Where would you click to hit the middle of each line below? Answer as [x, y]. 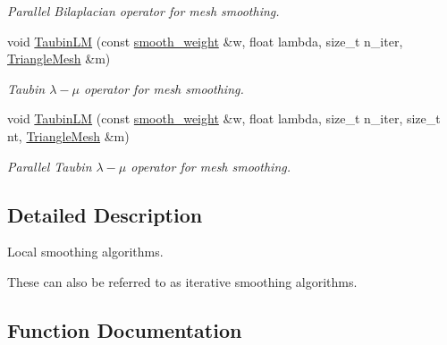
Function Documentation [125, 329]
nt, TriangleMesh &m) [68, 135]
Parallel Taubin [50, 166]
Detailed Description [105, 214]
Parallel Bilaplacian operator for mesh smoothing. [143, 11]
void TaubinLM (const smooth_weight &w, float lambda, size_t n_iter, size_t [224, 118]
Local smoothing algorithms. [85, 252]
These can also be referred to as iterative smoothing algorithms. [182, 281]
